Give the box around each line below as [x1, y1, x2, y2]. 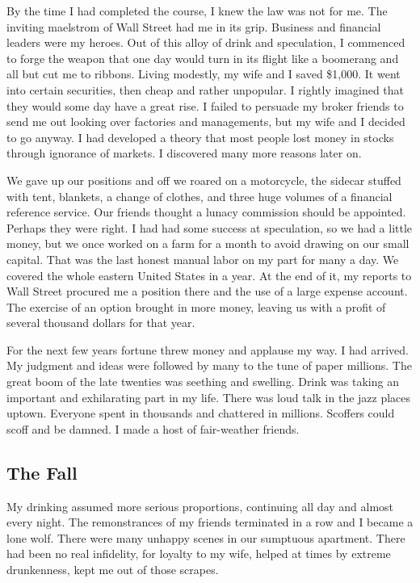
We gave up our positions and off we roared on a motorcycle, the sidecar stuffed [6, 171, 401, 188]
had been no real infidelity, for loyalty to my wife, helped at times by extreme [6, 545, 391, 562]
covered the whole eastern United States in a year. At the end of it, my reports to [6, 266, 412, 283]
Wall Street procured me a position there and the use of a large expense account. [6, 283, 408, 300]
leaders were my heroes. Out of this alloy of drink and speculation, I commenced [6, 34, 405, 51]
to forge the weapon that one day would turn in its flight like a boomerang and [6, 49, 399, 66]
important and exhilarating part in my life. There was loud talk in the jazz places [6, 388, 411, 405]
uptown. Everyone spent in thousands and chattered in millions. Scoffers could [6, 405, 395, 422]
